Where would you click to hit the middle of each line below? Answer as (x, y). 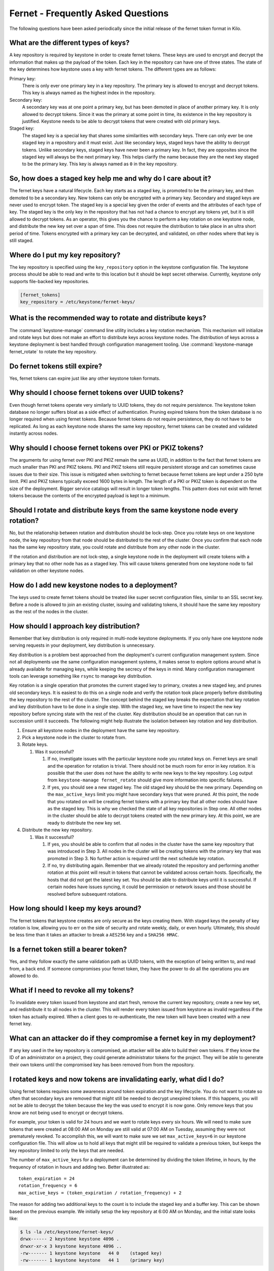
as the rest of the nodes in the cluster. (49, 612)
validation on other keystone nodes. (47, 571)
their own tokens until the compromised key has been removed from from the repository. (102, 1065)
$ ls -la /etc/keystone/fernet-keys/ (67, 1232)
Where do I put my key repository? (65, 255)
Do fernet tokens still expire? (56, 366)
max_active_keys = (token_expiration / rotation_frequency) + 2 (100, 1193)
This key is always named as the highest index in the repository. (89, 93)
